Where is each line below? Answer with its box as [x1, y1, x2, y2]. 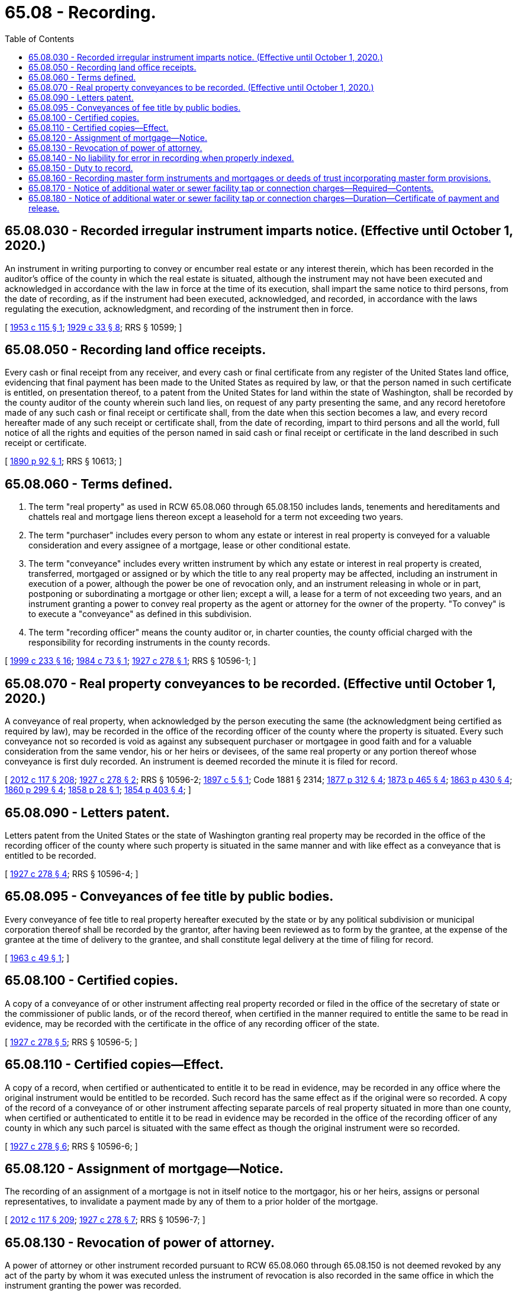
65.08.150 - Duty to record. [28, 162, 133, 173]
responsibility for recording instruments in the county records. [28, 637, 271, 648]
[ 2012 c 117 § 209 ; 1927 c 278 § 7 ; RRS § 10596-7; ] [5, 1215, 205, 1225]
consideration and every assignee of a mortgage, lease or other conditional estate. [28, 540, 351, 551]
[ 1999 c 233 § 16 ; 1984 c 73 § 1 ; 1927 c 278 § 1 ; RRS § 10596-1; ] [5, 656, 256, 666]
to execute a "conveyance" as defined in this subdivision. [28, 609, 252, 619]
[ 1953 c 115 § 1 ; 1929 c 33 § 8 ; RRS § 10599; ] [5, 322, 182, 332]
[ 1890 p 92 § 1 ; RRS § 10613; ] [5, 456, 122, 467]
